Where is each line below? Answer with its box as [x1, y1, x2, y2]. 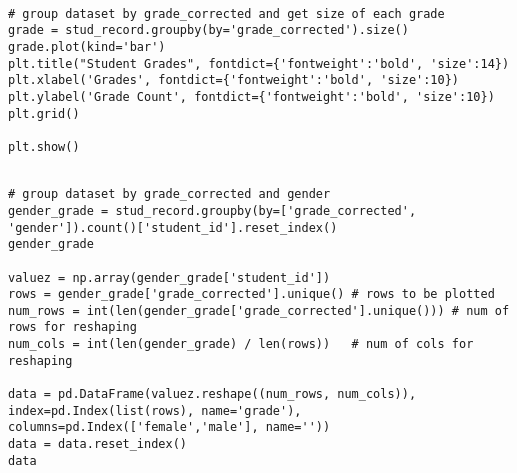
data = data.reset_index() [8, 437, 187, 452]
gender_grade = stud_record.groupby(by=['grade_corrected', [8, 203, 417, 218]
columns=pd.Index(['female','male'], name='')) [8, 420, 331, 435]
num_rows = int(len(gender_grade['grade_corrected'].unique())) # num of [8, 303, 510, 318]
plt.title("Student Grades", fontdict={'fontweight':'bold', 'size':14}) [8, 56, 510, 71]
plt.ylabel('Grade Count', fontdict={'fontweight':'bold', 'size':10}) [8, 89, 495, 104]
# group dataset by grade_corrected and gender [8, 187, 331, 202]
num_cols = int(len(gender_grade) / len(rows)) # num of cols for [8, 337, 474, 352]
